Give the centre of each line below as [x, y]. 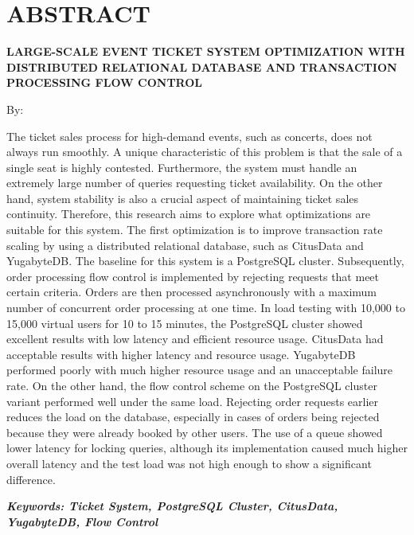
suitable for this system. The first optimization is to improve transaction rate [195, 230]
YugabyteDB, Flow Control [82, 521]
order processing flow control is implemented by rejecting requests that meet [193, 276]
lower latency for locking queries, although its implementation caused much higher [207, 448]
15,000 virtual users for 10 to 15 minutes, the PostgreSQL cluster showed [185, 323]
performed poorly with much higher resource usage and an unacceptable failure [200, 370]
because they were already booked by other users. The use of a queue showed [195, 432]
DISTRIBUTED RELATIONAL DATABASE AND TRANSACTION [202, 66]
